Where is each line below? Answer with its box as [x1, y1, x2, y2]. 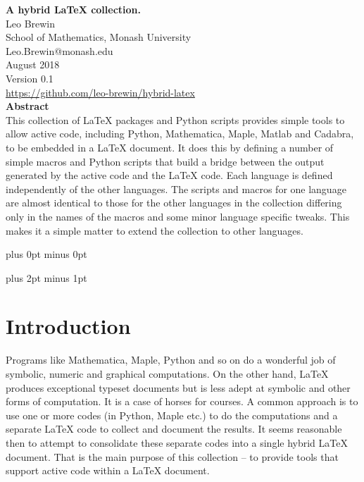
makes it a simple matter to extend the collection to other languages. [6, 223, 303, 237]
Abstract [6, 99, 49, 113]
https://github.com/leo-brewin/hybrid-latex [6, 85, 195, 99]
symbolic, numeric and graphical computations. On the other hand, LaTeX [6, 366, 329, 381]
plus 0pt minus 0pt [6, 247, 87, 261]
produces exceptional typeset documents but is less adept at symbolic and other [6, 380, 351, 395]
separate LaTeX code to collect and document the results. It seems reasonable [6, 421, 342, 436]
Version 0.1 [6, 70, 54, 85]
